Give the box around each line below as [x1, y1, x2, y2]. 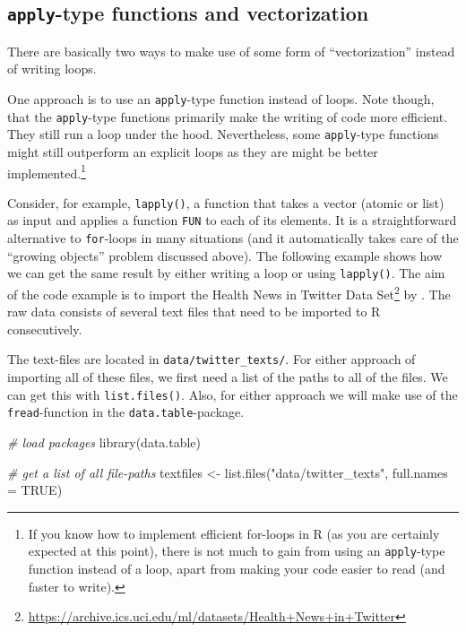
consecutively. [7, 319, 82, 338]
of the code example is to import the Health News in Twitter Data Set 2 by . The [7, 282, 451, 303]
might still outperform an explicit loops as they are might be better [7, 142, 378, 160]
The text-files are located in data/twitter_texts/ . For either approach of [7, 350, 416, 368]
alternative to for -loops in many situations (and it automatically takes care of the [7, 229, 459, 247]
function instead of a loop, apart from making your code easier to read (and [28, 559, 445, 578]
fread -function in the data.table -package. [7, 403, 245, 421]
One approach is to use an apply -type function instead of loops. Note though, [7, 89, 435, 108]
